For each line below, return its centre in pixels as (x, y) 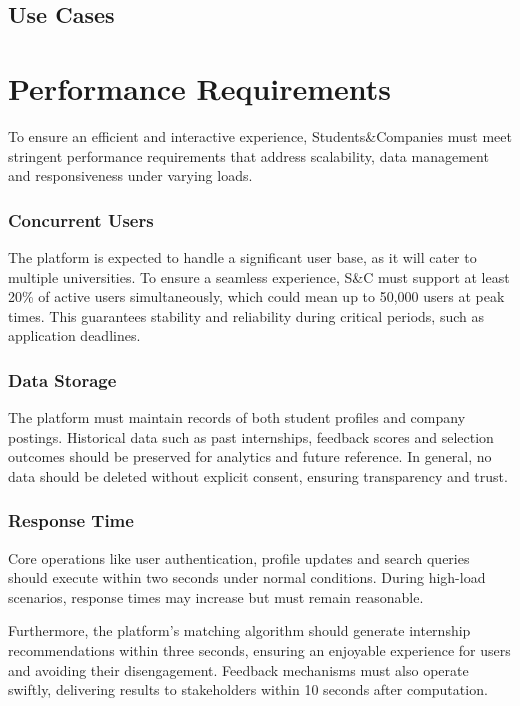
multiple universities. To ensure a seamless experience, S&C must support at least (259, 276)
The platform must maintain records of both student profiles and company (237, 417)
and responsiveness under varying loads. (130, 175)
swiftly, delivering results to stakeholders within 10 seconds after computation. (248, 689)
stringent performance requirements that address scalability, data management (248, 155)
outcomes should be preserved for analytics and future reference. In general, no (250, 456)
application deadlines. (74, 335)
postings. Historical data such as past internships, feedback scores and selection (251, 436)
